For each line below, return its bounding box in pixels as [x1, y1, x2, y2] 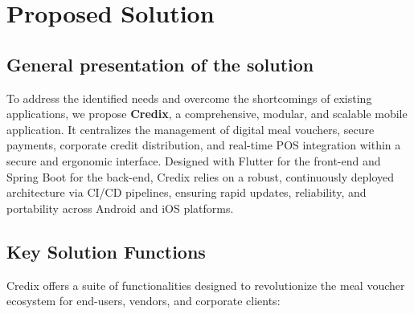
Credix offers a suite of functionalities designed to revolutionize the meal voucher [6, 276, 405, 293]
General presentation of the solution [6, 51, 314, 76]
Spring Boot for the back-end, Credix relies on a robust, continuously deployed [6, 168, 395, 185]
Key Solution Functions [6, 239, 206, 263]
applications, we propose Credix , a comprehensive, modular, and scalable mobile [6, 105, 408, 122]
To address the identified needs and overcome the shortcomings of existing [6, 89, 372, 106]
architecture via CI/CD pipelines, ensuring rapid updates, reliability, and [6, 184, 367, 201]
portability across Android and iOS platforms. [6, 199, 234, 216]
